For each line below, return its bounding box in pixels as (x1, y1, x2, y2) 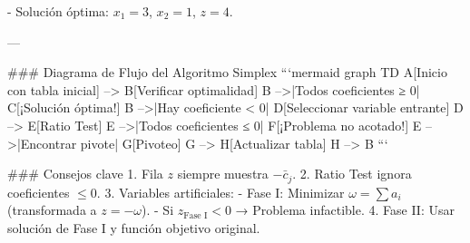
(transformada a (7, 200, 97, 219)
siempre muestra (177, 164, 269, 183)
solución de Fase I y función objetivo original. (7, 218, 260, 237)
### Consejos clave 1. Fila (7, 164, 163, 183)
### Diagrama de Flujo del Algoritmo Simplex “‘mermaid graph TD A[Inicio (7, 63, 447, 82)
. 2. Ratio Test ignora (292, 164, 412, 183)
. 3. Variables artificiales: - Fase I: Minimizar (96, 182, 345, 201)
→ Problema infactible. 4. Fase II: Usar (235, 200, 455, 219)
